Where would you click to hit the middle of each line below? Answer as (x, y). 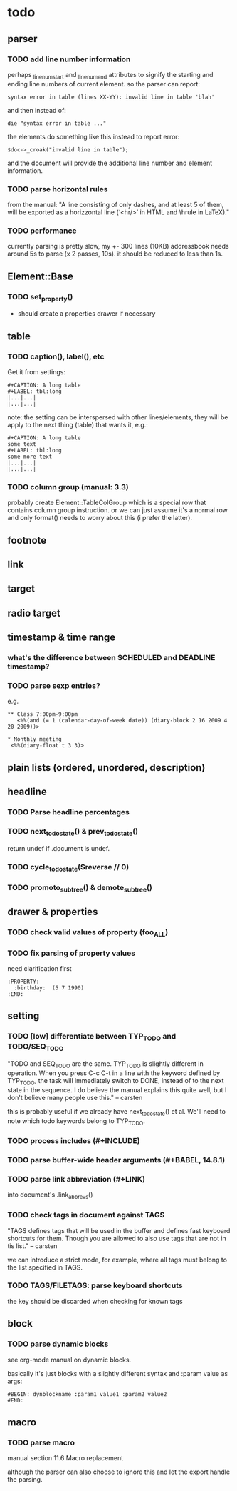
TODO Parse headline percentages (68, 812)
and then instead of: (37, 110)
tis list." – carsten (32, 1246)
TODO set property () (40, 297)
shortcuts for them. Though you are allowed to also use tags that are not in (117, 1238)
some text (22, 444)
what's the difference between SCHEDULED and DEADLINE (111, 658)
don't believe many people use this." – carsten (75, 1097)
